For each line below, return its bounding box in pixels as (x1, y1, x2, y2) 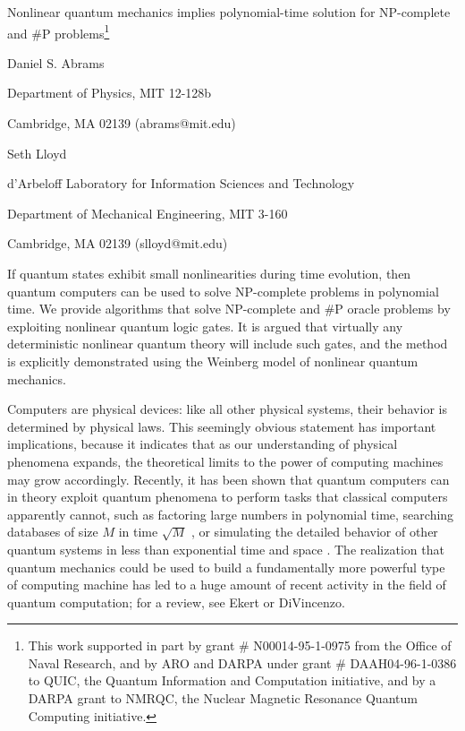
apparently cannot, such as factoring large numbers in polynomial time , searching (7, 504, 454, 523)
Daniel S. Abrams (7, 53, 105, 72)
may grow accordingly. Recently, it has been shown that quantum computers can (7, 469, 450, 488)
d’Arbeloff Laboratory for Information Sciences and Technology (7, 174, 355, 193)
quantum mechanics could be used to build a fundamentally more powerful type (7, 557, 445, 576)
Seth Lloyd (7, 143, 67, 162)
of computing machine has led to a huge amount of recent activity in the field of (7, 575, 446, 594)
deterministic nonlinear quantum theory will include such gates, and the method (7, 334, 448, 353)
